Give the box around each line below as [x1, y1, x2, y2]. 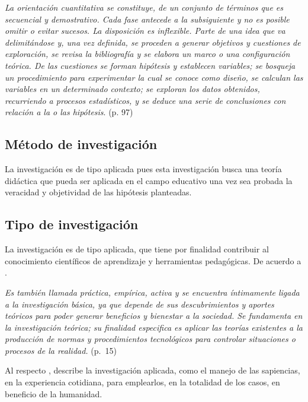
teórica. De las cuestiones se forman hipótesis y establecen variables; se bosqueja [5, 59, 296, 71]
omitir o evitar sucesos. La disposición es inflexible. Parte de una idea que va [5, 24, 285, 37]
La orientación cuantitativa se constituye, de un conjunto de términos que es [5, 1, 284, 13]
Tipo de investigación [5, 215, 139, 233]
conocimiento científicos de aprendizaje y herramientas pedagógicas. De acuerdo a [5, 254, 301, 267]
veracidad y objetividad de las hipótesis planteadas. [5, 186, 192, 198]
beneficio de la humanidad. [5, 387, 102, 400]
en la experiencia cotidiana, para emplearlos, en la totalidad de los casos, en [5, 376, 280, 388]
